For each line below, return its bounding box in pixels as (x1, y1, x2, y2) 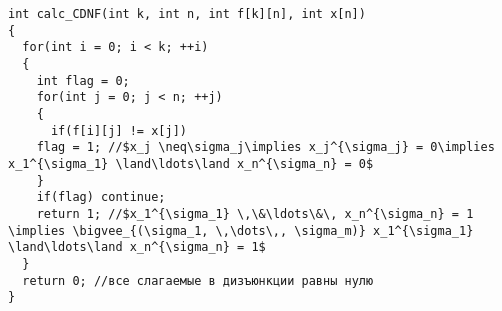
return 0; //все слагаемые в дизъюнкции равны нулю (22, 273, 374, 288)
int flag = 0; (36, 73, 130, 88)
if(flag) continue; (36, 190, 166, 205)
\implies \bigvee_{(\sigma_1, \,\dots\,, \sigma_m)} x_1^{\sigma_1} (8, 223, 474, 238)
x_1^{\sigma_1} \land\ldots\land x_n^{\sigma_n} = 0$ (8, 156, 374, 171)
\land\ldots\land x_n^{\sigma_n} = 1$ (8, 240, 266, 255)
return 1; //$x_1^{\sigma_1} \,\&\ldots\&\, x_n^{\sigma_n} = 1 (36, 206, 474, 221)
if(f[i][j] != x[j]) (50, 123, 187, 138)
